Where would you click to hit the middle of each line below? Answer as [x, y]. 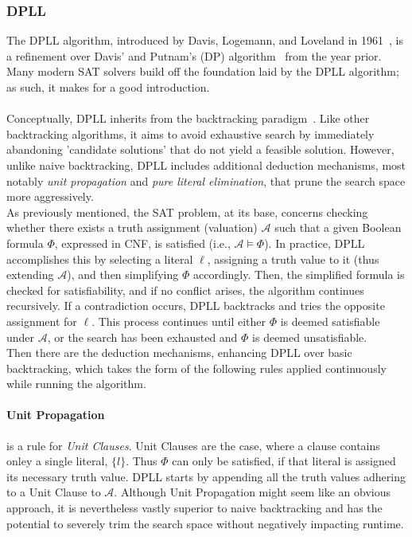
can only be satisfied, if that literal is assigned [284, 461]
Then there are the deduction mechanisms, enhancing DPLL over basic [179, 353]
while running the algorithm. [76, 384]
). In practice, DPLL [315, 243]
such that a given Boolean [338, 227]
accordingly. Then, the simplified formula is [299, 274]
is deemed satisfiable [330, 321]
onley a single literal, [57, 461]
